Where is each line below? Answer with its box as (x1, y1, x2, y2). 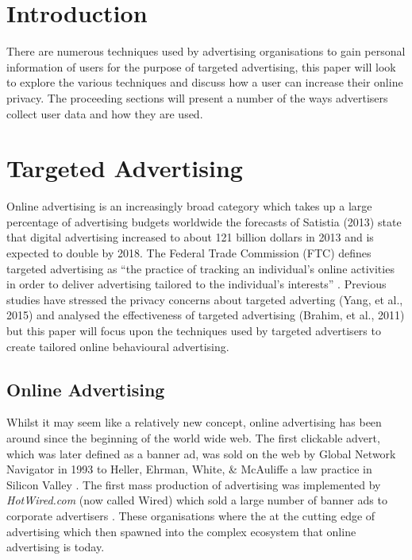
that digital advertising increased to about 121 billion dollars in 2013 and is (6, 229, 374, 245)
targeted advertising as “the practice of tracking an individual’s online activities (6, 260, 395, 276)
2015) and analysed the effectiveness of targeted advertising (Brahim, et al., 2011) (6, 307, 405, 323)
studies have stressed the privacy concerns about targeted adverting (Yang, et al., (6, 291, 403, 307)
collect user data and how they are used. (6, 105, 203, 122)
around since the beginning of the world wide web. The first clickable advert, (6, 429, 380, 446)
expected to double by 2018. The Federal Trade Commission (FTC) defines (6, 245, 372, 261)
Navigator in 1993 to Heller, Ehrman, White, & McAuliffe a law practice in (6, 461, 372, 477)
